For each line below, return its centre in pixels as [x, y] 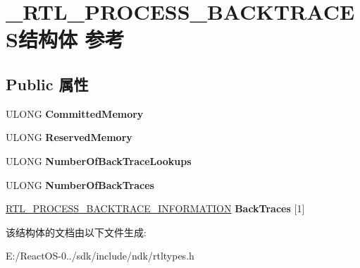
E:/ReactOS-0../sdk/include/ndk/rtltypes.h [100, 256]
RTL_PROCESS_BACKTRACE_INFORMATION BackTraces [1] [155, 208]
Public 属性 [47, 84]
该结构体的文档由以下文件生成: [76, 232]
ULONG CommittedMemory [75, 113]
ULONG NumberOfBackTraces [80, 184]
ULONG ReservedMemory [69, 137]
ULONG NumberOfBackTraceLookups [99, 160]
